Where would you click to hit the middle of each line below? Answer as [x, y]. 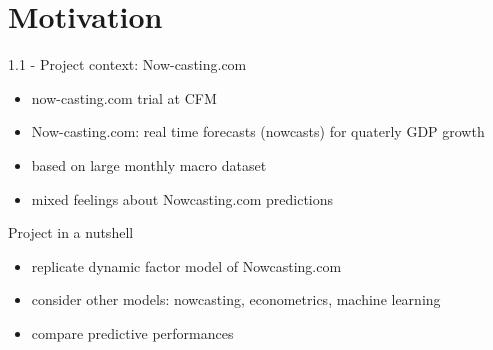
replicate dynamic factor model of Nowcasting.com [186, 265]
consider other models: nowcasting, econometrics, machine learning [236, 299]
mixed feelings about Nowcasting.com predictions [182, 198]
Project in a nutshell [71, 232]
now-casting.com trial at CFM [124, 97]
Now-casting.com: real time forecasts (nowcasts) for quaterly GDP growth [258, 131]
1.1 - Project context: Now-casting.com [127, 64]
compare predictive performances [132, 332]
